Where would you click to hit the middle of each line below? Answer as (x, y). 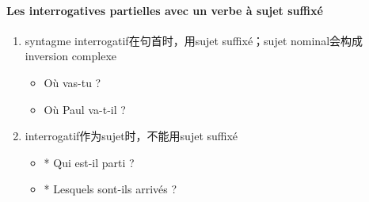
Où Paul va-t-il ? (85, 109)
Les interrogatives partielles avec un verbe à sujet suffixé (165, 10)
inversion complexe (71, 56)
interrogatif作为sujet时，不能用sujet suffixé (131, 136)
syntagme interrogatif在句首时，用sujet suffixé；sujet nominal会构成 (194, 40)
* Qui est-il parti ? (89, 162)
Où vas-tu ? (72, 82)
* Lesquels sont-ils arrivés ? (110, 189)
